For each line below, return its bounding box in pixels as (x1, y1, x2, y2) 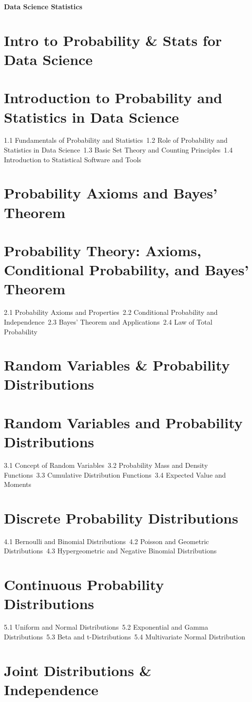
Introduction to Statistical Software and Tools (4, 154, 141, 164)
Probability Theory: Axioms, (4, 241, 201, 260)
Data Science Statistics (4, 1, 82, 11)
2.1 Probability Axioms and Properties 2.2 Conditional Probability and (4, 307, 218, 317)
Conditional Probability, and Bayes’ (4, 260, 249, 280)
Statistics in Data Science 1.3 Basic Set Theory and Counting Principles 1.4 (4, 145, 233, 155)
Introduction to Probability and (4, 88, 222, 108)
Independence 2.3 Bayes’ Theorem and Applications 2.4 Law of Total (4, 316, 213, 327)
